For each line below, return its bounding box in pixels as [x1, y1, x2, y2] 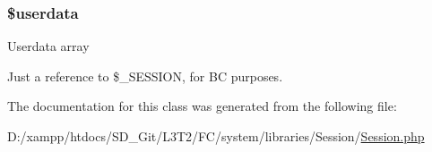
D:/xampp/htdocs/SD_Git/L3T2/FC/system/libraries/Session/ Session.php [7, 127, 425, 145]
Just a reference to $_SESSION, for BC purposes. [7, 66, 283, 85]
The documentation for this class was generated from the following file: [7, 97, 397, 115]
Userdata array [7, 37, 90, 55]
